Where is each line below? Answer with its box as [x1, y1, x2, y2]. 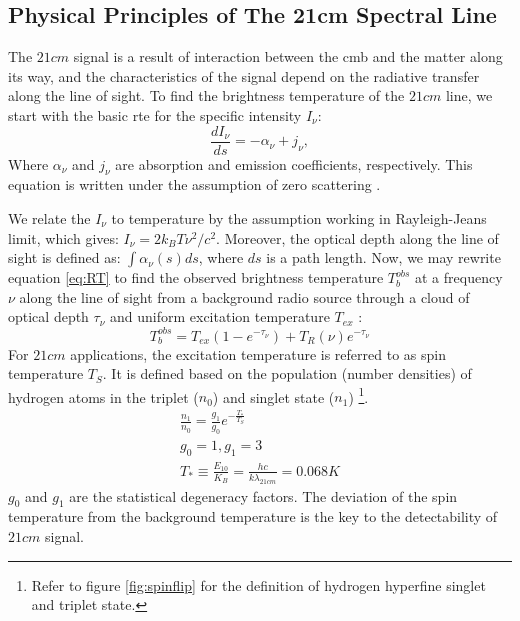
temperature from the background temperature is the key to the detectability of [8, 506, 498, 527]
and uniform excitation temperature [109, 306, 330, 327]
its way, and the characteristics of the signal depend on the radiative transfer [8, 65, 480, 86]
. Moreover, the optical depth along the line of [216, 227, 499, 248]
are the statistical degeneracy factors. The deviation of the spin [69, 485, 458, 506]
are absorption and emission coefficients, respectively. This [115, 153, 473, 174]
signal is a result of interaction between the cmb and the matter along [73, 46, 503, 67]
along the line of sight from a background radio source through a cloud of [19, 286, 470, 307]
